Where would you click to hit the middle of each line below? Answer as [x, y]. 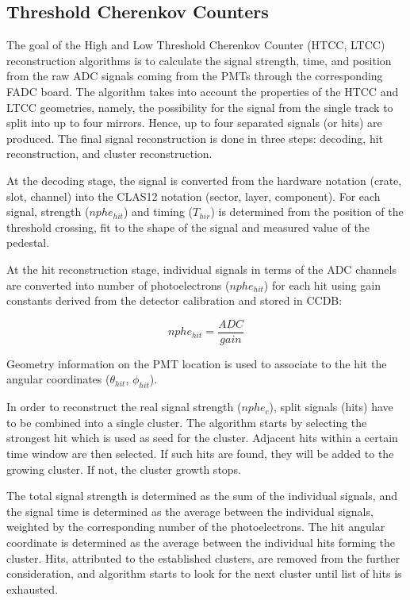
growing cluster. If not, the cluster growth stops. [124, 469]
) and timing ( [158, 212]
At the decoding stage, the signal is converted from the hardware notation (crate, [204, 180]
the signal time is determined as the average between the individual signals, [190, 511]
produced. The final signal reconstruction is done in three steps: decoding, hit [195, 138]
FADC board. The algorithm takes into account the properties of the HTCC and [203, 91]
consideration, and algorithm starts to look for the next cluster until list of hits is [204, 573]
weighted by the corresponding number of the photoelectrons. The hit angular [196, 527]
